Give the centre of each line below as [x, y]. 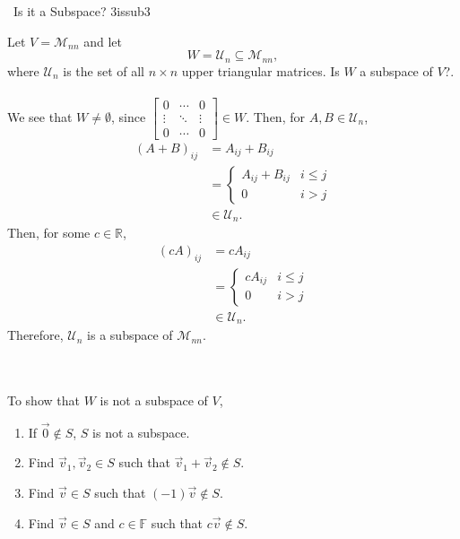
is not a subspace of [154, 400]
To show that [43, 400]
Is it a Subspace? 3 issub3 [82, 11]
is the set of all [104, 70]
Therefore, [35, 335]
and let [103, 41]
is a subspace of [130, 335]
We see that [40, 116]
